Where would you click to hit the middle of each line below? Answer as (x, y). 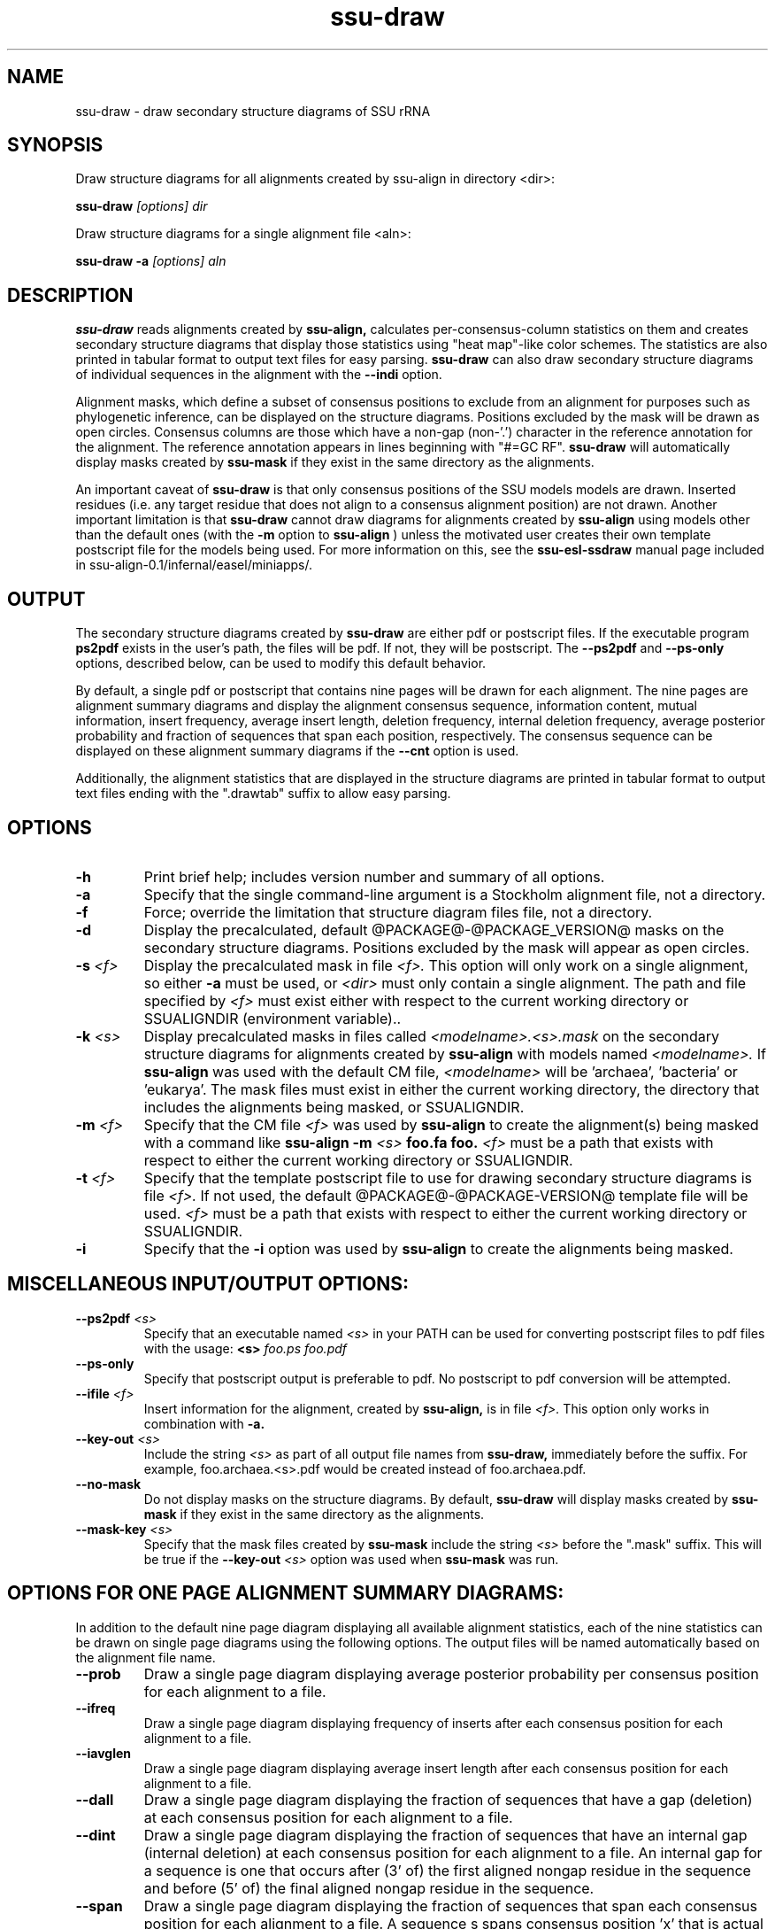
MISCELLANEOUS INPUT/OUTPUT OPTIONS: (208, 1284)
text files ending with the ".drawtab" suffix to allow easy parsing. (263, 794)
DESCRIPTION (70, 295)
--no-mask (108, 1484)
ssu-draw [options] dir (142, 206)
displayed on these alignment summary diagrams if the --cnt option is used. (297, 751)
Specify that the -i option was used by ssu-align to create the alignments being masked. (438, 1248)
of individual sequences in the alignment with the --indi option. (259, 375)
